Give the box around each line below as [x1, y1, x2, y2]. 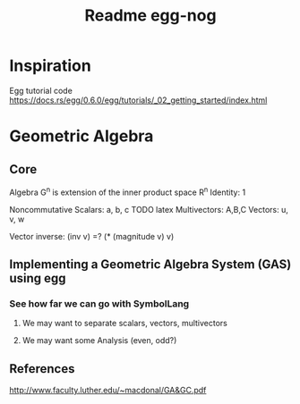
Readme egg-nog [84, 5, 217, 26]
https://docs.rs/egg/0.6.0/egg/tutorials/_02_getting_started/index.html [9, 95, 268, 105]
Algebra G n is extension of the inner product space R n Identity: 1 [9, 185, 246, 198]
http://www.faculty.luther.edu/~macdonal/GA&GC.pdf [9, 385, 207, 396]
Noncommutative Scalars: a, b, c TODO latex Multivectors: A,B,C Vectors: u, [9, 204, 288, 215]
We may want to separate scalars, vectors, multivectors [21, 318, 228, 329]
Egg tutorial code [9, 85, 73, 96]
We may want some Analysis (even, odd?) [21, 335, 177, 346]
